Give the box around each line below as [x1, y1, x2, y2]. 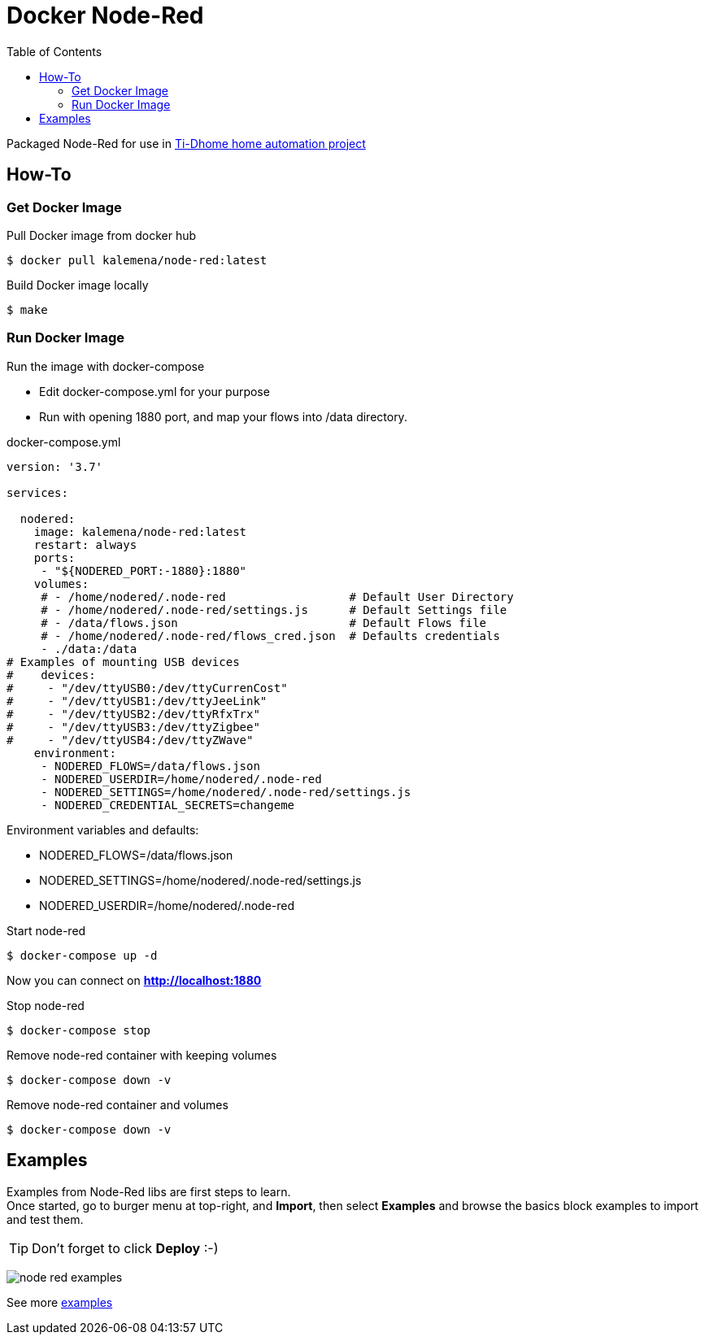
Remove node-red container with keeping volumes [7, 1047, 277, 1062]
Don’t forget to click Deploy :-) [32, 1239, 219, 1256]
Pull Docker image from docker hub [7, 228, 197, 242]
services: [7, 485, 68, 499]
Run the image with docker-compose [7, 359, 205, 373]
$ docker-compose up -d [7, 948, 158, 962]
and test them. [7, 1212, 84, 1226]
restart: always [33, 538, 137, 551]
